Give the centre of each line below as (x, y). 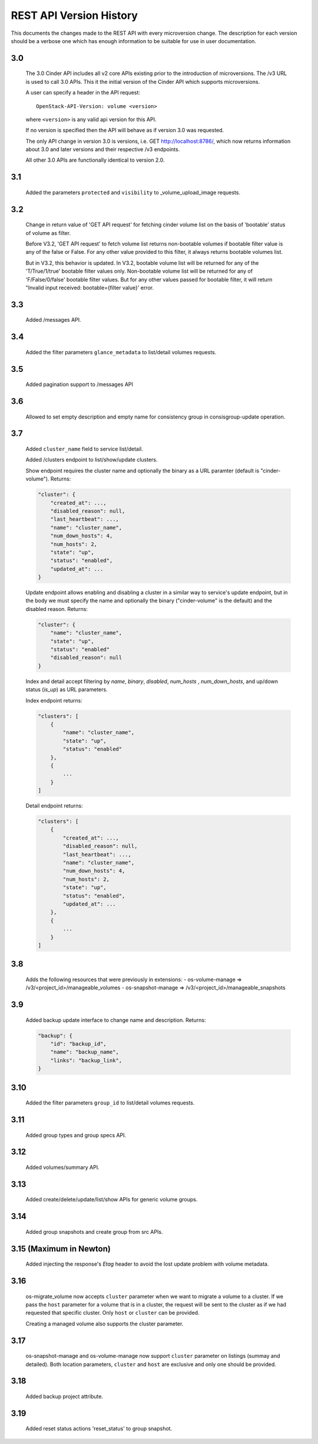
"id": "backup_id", (79, 1044)
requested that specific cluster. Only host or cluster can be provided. (112, 1313)
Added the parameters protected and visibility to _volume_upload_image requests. (133, 192)
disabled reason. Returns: (57, 609)
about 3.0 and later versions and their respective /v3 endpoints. (103, 149)
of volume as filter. (48, 233)
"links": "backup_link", (86, 1060)
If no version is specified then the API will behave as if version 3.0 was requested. (125, 130)
